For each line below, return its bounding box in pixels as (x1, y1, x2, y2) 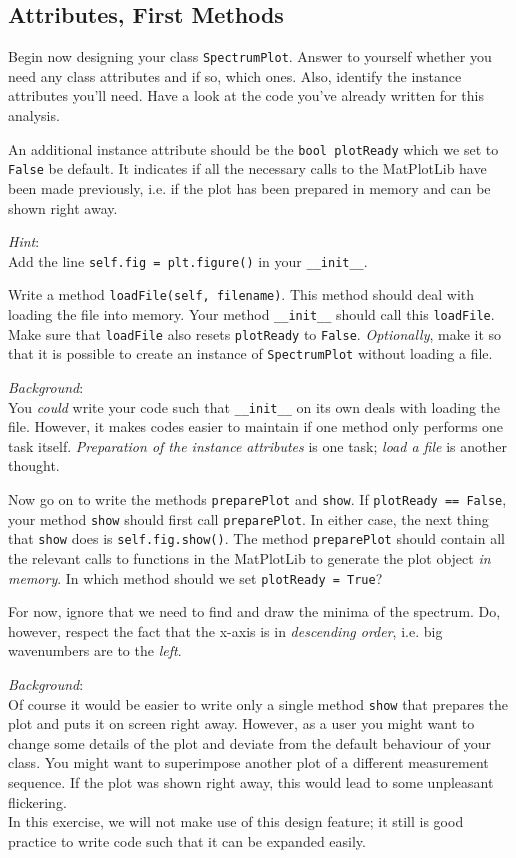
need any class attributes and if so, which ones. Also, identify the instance (8, 65, 462, 86)
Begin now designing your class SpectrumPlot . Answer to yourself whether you (8, 46, 492, 67)
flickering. (8, 791, 67, 812)
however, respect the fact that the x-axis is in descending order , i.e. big (8, 620, 443, 641)
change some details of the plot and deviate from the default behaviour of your (8, 732, 491, 753)
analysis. (8, 105, 60, 126)
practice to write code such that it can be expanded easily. (8, 830, 366, 851)
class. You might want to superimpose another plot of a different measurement (8, 752, 489, 773)
